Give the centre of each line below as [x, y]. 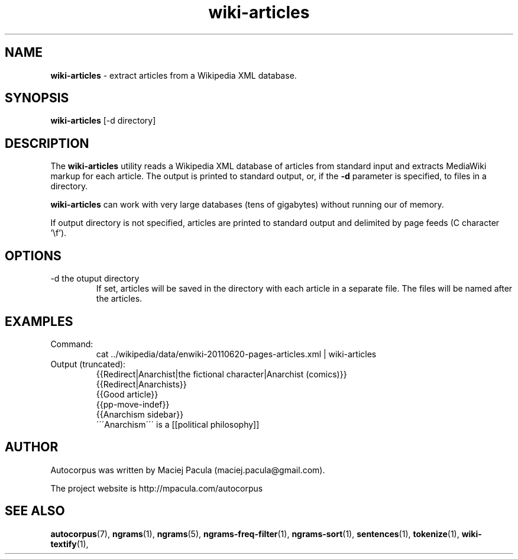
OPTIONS [33, 256]
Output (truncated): [88, 364]
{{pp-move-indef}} [133, 404]
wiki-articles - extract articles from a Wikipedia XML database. [174, 75]
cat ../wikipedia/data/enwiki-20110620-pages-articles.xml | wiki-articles [236, 354]
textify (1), [69, 544]
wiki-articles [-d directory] [103, 121]
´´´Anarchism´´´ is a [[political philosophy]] [178, 424]
